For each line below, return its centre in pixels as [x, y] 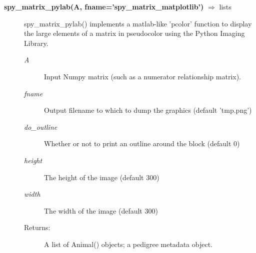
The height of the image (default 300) [102, 177]
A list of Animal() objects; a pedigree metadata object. [128, 244]
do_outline [41, 126]
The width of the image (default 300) [101, 210]
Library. [36, 43]
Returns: [37, 227]
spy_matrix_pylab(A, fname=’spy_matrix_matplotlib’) [104, 6]
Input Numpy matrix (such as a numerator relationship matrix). [143, 76]
